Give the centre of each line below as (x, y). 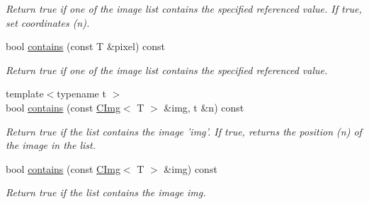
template (25, 94)
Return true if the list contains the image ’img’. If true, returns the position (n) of (184, 131)
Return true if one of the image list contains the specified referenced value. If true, (184, 8)
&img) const (191, 168)
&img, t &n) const (204, 107)
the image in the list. (51, 145)
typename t (81, 94)
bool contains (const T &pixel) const (86, 46)
